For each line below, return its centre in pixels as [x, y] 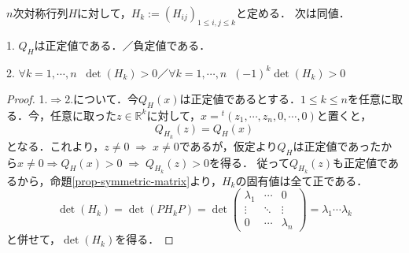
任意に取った [83, 115]
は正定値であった [337, 145]
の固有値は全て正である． [302, 180]
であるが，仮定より [228, 145]
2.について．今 [101, 99]
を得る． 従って [249, 162]
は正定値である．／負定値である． [122, 45]
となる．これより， [55, 145]
